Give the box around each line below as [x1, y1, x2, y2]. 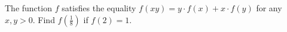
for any [256, 2, 282, 14]
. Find [32, 13, 55, 25]
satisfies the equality [62, 2, 136, 14]
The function [5, 2, 52, 14]
